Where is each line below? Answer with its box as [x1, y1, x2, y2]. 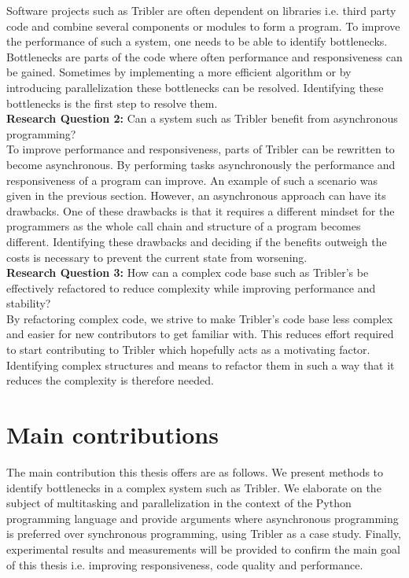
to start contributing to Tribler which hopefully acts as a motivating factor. [6, 341, 370, 358]
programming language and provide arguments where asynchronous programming [6, 510, 399, 526]
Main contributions [6, 418, 219, 451]
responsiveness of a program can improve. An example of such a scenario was [6, 171, 378, 188]
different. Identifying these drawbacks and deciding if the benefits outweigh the [6, 233, 387, 249]
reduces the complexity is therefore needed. [6, 372, 214, 388]
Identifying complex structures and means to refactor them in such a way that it [6, 356, 395, 373]
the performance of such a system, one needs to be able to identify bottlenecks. [6, 33, 388, 50]
